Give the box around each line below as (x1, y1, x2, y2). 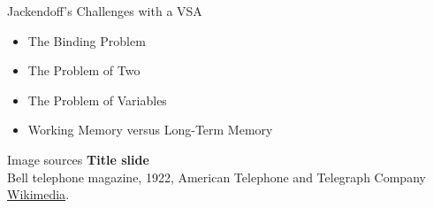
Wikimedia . (7, 185, 70, 204)
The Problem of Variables (27, 90, 167, 109)
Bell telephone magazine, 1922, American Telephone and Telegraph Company (7, 167, 426, 186)
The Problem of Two (27, 61, 141, 80)
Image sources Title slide (7, 150, 149, 168)
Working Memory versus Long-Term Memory (27, 120, 273, 139)
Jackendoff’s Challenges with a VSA (7, 2, 202, 19)
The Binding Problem (27, 31, 146, 50)
